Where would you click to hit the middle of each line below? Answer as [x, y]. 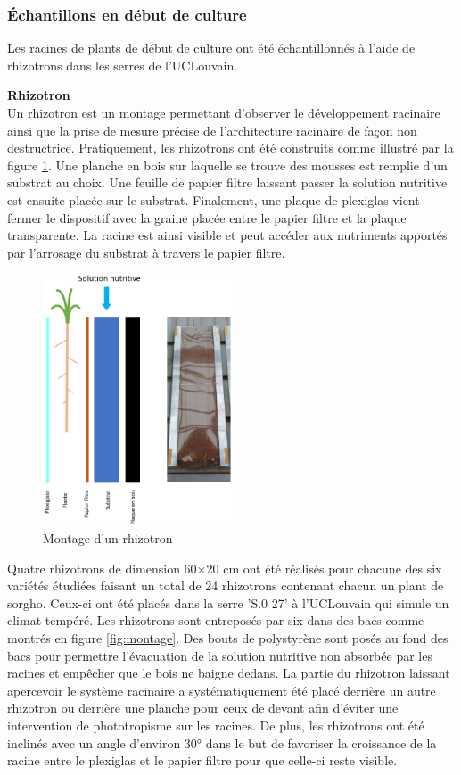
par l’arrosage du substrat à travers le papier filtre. [146, 252]
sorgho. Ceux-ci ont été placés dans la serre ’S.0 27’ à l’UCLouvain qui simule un [228, 602]
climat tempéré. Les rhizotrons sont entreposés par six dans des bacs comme [216, 620]
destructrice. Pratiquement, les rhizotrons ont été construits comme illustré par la [230, 148]
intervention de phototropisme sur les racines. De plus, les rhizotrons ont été [216, 726]
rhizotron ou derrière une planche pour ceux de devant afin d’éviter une [203, 708]
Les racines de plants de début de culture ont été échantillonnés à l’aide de [211, 48]
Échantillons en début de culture [127, 14]
